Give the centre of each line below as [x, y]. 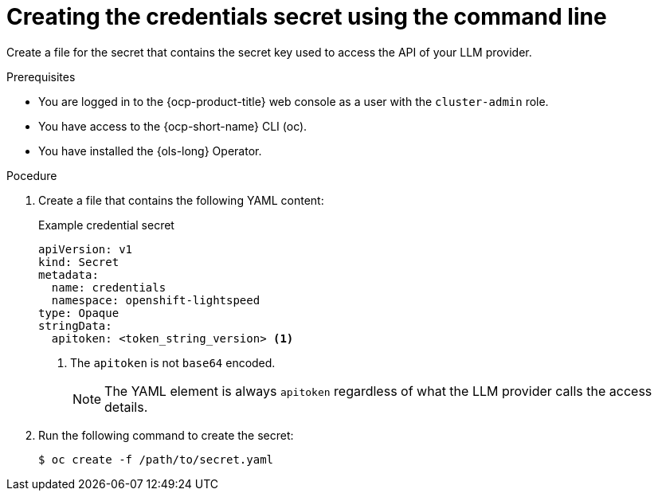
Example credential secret [106, 225]
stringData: [75, 325]
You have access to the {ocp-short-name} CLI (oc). [173, 126]
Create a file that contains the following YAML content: [181, 200]
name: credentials [109, 287]
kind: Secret [79, 262]
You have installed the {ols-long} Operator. [150, 151]
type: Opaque [79, 313]
